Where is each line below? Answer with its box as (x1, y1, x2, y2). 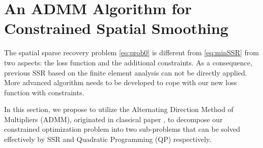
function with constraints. (4, 87, 84, 97)
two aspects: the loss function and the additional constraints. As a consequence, (4, 57, 252, 67)
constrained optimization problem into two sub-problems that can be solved (4, 124, 240, 134)
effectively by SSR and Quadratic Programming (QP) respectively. (4, 134, 212, 144)
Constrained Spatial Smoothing (4, 18, 228, 39)
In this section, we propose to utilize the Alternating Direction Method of (4, 104, 233, 115)
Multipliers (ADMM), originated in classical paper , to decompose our (4, 114, 223, 124)
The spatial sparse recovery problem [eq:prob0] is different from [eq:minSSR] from (4, 47, 259, 58)
